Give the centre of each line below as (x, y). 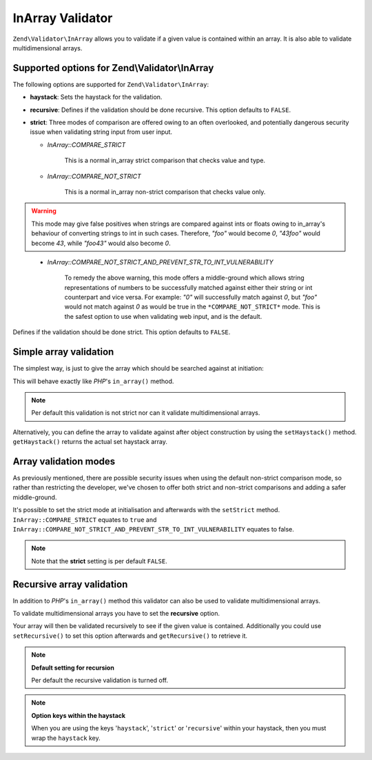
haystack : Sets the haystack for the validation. (96, 97)
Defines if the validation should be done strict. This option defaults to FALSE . (122, 332)
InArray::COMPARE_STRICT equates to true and (85, 519)
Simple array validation (63, 352)
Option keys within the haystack (79, 715)
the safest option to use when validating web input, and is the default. (163, 316)
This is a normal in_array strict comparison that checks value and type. (165, 160)
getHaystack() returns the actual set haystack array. (90, 442)
